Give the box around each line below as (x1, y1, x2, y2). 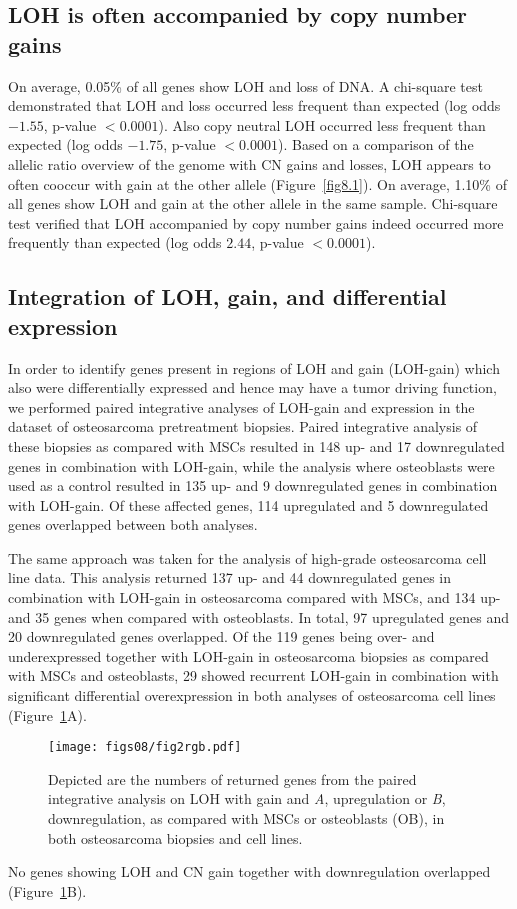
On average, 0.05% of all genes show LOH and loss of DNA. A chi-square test (8, 75, 483, 96)
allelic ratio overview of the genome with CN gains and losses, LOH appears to (8, 153, 491, 174)
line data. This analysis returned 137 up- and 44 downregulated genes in (8, 567, 452, 588)
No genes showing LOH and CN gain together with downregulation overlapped (8, 861, 491, 882)
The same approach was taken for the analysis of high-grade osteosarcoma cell (8, 547, 487, 568)
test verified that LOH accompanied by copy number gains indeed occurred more (8, 212, 504, 233)
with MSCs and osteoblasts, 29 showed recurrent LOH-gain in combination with (8, 665, 499, 686)
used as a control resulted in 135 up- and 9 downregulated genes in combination (8, 475, 498, 496)
